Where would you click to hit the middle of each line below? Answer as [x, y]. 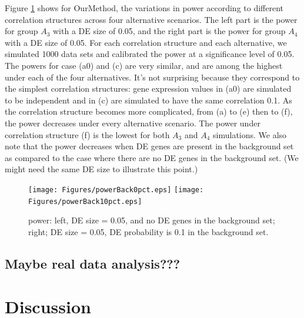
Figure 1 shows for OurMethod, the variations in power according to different [144, 8]
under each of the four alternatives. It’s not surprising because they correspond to [152, 77]
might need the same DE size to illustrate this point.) [101, 169]
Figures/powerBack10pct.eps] [85, 201]
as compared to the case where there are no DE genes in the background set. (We [152, 157]
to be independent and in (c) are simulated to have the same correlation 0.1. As [148, 100]
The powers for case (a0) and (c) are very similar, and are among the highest [144, 65]
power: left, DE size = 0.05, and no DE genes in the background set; [152, 220]
